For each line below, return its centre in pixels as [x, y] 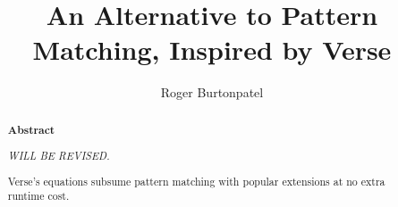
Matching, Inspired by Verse [212, 50]
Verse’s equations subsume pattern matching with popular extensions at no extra [196, 181]
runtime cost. [38, 196]
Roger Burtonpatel [212, 92]
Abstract [31, 129]
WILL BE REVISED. [59, 156]
